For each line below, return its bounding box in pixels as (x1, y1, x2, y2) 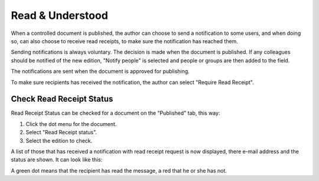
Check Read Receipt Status (11, 94, 113, 104)
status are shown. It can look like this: (11, 156, 103, 163)
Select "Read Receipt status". (25, 129, 97, 136)
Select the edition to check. (25, 137, 93, 144)
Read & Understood (11, 9, 109, 22)
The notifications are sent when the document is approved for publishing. (11, 68, 190, 75)
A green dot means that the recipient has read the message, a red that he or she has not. (11, 167, 227, 174)
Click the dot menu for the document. (25, 120, 117, 127)
